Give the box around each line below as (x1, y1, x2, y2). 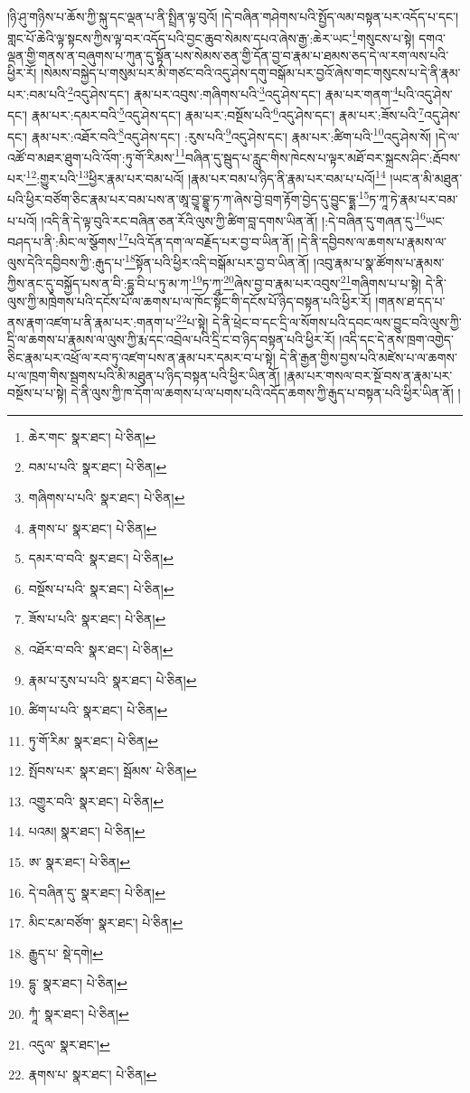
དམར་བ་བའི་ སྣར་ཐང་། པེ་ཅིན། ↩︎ (28, 549, 174, 568)
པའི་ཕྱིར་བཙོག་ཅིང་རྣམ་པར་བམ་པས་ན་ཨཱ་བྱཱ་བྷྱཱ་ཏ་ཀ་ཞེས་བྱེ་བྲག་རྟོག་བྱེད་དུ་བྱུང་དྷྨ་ (7, 189, 359, 208)
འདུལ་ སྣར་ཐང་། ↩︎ (28, 1034, 110, 1053)
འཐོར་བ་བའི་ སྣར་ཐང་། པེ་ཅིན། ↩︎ (28, 639, 174, 658)
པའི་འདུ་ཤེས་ (398, 84, 453, 103)
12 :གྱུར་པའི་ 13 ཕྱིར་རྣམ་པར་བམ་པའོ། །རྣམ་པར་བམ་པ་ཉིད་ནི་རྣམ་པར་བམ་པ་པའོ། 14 (25, 166, 386, 187)
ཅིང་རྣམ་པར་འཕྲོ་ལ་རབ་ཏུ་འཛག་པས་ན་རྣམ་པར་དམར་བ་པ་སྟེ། (7, 347, 276, 366)
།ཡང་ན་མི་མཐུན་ (390, 168, 463, 187)
